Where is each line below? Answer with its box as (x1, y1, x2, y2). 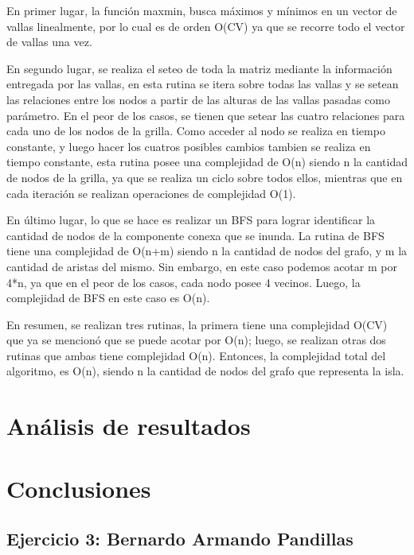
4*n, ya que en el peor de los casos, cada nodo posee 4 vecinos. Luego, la (6, 274, 361, 290)
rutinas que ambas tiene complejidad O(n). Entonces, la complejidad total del (6, 347, 386, 363)
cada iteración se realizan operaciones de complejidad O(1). (6, 184, 296, 201)
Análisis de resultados (6, 409, 251, 442)
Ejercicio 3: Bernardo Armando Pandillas (6, 526, 353, 551)
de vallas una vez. (6, 33, 92, 50)
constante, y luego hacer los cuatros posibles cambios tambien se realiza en (6, 138, 371, 154)
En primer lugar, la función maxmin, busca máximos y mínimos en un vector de (6, 2, 397, 18)
